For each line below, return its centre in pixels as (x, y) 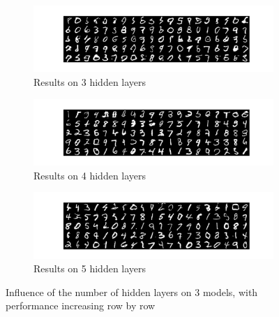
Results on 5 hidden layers (90, 268)
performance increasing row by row (81, 305)
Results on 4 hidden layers (90, 175)
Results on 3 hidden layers (90, 82)
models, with (230, 292)
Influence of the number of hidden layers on (99, 292)
